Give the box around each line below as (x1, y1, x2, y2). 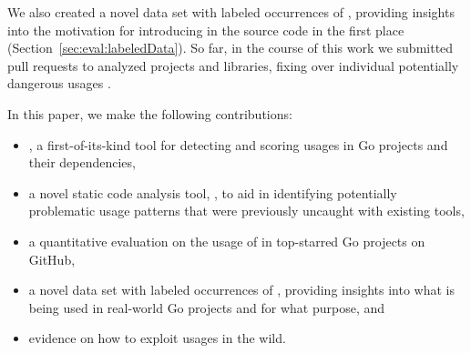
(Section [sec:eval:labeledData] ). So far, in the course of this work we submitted (7, 38, 454, 57)
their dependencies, (28, 153, 136, 172)
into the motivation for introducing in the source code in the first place (7, 20, 404, 39)
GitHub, (28, 249, 76, 268)
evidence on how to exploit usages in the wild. (28, 328, 286, 348)
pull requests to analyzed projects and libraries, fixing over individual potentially (7, 55, 459, 75)
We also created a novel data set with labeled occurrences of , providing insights (7, 3, 455, 21)
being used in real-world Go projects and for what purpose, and (28, 298, 385, 317)
